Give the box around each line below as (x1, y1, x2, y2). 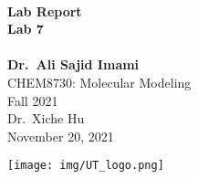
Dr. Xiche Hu (7, 109, 85, 128)
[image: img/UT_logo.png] (7, 159, 164, 173)
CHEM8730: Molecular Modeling (7, 72, 192, 91)
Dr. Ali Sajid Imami (7, 55, 140, 74)
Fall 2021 (7, 90, 58, 110)
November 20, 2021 (7, 126, 114, 145)
